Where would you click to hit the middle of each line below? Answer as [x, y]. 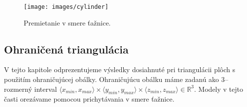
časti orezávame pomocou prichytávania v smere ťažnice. [89, 99]
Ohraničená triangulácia [66, 49]
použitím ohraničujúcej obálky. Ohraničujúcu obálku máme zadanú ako [112, 79]
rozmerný [18, 89]
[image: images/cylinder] [66, 7]
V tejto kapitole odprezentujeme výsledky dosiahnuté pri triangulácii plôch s [120, 69]
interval [46, 89]
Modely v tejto [221, 89]
